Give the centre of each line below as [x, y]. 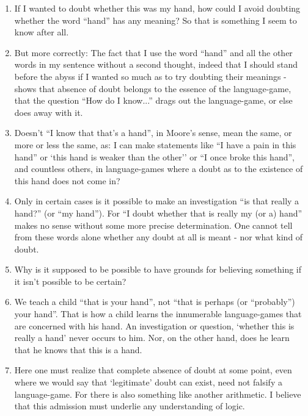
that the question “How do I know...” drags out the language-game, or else [153, 100]
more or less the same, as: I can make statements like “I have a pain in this [155, 144]
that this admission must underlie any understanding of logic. [130, 406]
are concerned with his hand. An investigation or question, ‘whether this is [154, 325]
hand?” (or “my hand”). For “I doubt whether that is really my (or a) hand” [158, 213]
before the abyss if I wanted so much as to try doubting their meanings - [150, 76]
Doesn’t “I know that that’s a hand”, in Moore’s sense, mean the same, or [153, 133]
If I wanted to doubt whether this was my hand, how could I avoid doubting [157, 8]
